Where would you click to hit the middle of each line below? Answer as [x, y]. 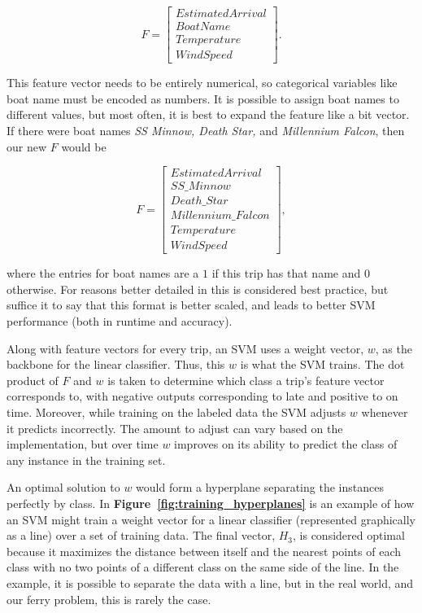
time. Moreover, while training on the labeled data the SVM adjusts [176, 412]
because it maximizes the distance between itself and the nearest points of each [204, 551]
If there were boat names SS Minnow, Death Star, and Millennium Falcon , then [206, 130]
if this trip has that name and [286, 273]
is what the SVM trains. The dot [322, 364]
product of [33, 380]
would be [84, 146]
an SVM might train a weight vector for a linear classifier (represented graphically [211, 519]
